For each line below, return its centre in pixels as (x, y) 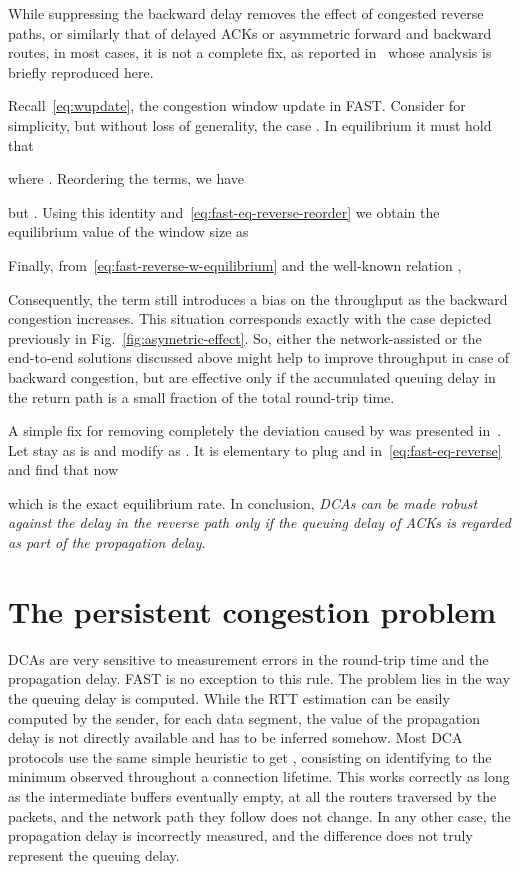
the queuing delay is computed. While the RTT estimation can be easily (229, 697)
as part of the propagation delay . (107, 542)
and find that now (63, 469)
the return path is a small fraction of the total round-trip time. (201, 396)
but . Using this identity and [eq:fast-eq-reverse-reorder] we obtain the (224, 211)
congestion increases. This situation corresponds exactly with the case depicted (250, 318)
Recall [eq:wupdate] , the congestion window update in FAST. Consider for (237, 105)
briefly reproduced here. (81, 71)
